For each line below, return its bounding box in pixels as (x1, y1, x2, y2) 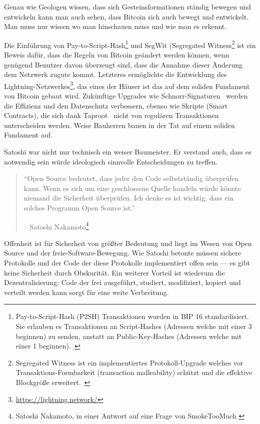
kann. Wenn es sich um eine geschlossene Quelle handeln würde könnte (23, 182, 241, 193)
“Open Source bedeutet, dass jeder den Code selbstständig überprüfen (23, 173, 239, 183)
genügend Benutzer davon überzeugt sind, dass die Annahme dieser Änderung (4, 59, 243, 69)
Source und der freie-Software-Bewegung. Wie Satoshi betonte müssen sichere (4, 247, 241, 258)
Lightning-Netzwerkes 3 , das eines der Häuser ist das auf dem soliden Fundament (4, 79, 250, 91)
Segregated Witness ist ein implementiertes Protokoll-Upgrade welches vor (15, 357, 243, 367)
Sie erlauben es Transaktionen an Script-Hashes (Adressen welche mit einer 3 (15, 321, 252, 331)
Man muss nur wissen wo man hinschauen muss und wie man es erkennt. (4, 21, 227, 31)
